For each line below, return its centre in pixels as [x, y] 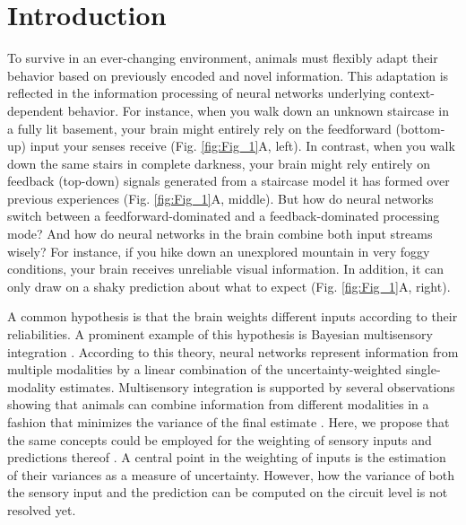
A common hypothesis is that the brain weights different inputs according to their [233, 316]
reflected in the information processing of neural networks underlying [197, 93]
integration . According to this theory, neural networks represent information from [233, 351]
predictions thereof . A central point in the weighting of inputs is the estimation [227, 457]
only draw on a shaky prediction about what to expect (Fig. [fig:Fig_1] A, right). [229, 286]
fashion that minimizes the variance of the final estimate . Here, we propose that [229, 422]
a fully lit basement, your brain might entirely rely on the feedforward [199, 128]
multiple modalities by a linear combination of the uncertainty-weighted [205, 369]
